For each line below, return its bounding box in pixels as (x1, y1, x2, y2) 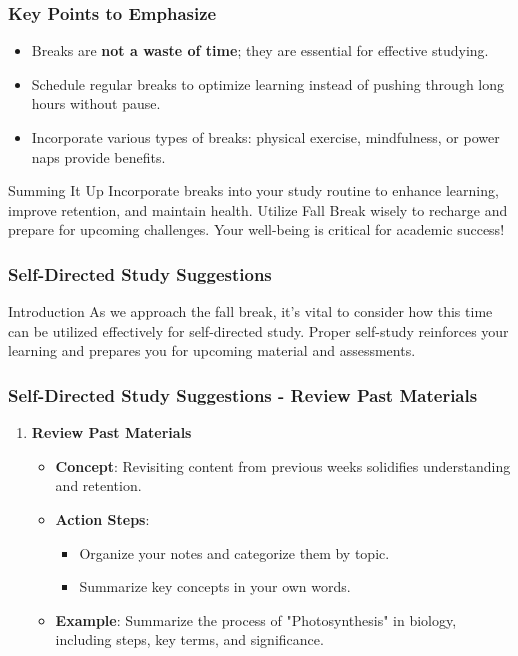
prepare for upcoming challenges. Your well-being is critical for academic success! (8, 219, 505, 240)
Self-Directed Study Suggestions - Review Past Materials (8, 382, 478, 407)
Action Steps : (55, 508, 150, 529)
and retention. (55, 475, 142, 496)
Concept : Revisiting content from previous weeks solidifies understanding (55, 455, 511, 476)
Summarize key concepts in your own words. (79, 576, 351, 597)
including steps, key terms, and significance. (55, 629, 324, 650)
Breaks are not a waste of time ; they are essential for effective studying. (31, 40, 489, 61)
